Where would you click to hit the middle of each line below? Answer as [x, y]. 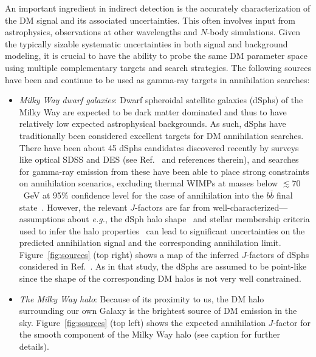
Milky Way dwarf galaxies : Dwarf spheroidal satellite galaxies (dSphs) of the [161, 100]
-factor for [292, 322]
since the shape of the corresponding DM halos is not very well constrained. [160, 278]
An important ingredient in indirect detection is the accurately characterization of [158, 8]
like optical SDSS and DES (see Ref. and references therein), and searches [159, 159]
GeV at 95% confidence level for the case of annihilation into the [143, 195]
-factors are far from [173, 207]
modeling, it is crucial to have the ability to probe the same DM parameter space [156, 56]
